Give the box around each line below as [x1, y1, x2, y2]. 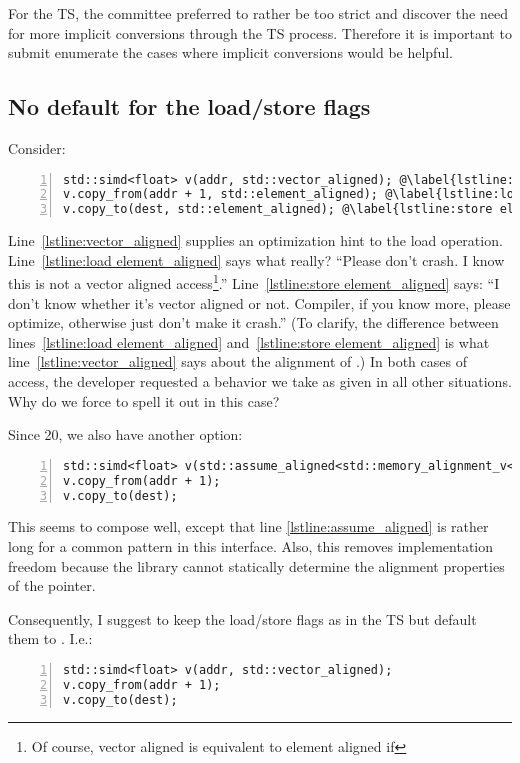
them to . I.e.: [8, 628, 93, 649]
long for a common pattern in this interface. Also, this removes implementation [8, 536, 494, 557]
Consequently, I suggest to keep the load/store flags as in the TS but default [8, 608, 477, 629]
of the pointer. [8, 575, 96, 596]
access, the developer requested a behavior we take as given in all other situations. [8, 371, 512, 392]
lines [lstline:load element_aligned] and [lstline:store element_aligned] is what [8, 331, 490, 352]
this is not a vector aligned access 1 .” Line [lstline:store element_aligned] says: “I [8, 270, 500, 294]
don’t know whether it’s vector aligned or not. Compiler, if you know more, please [8, 292, 511, 313]
